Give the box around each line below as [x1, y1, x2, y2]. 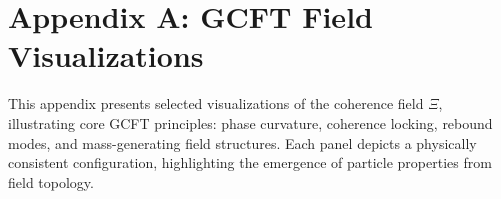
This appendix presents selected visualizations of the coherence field [8, 93, 424, 114]
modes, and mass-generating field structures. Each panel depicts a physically [8, 132, 477, 153]
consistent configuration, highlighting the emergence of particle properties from [8, 152, 492, 173]
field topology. [8, 171, 94, 192]
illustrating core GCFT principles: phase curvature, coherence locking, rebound [8, 112, 493, 133]
